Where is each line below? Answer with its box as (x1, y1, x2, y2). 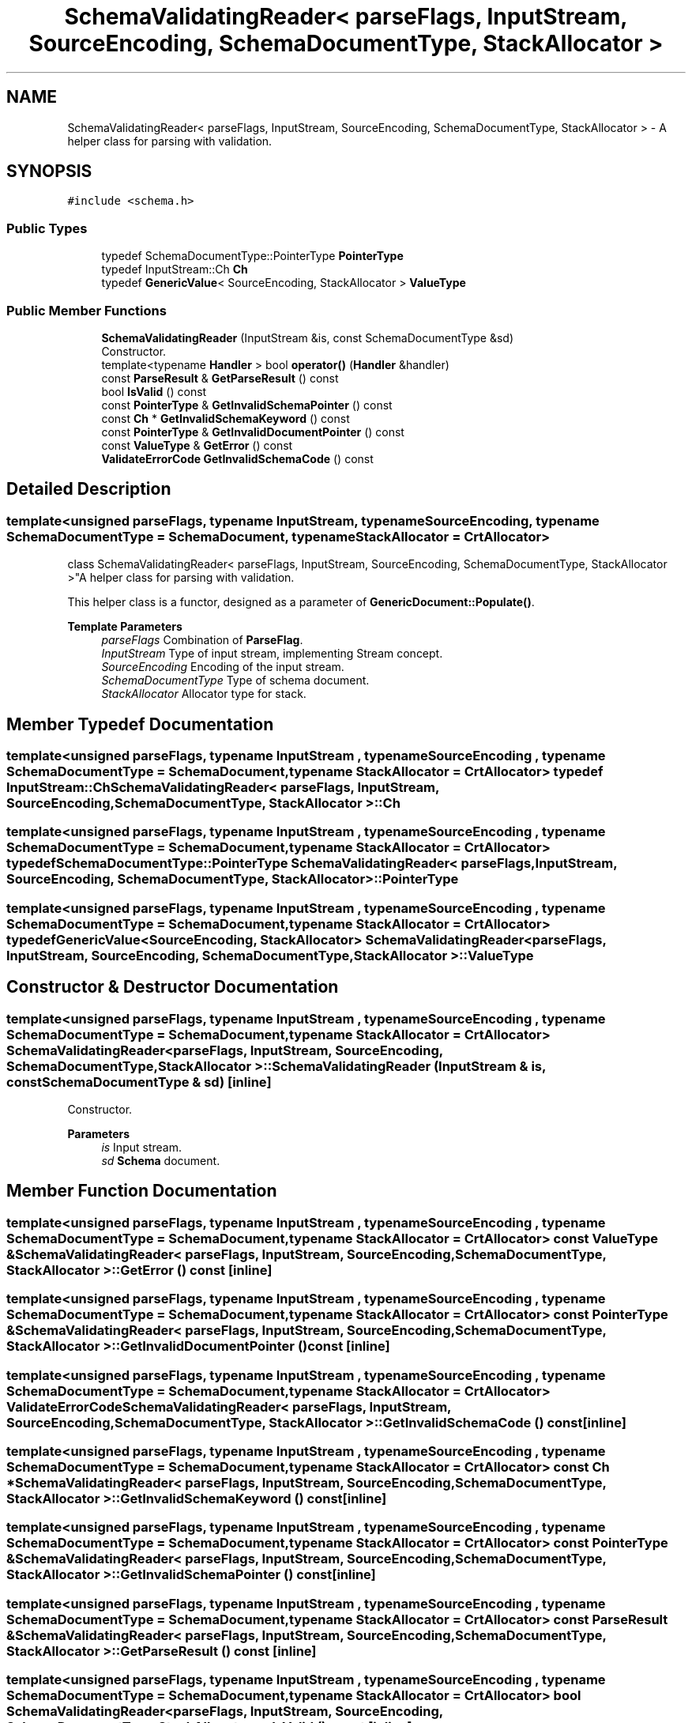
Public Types (6, 220, 88, 236)
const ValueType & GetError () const (101, 438, 293, 452)
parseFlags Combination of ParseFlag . (101, 633, 303, 647)
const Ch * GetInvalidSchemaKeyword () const (101, 411, 350, 425)
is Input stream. (101, 1140, 182, 1154)
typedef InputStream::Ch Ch (101, 262, 248, 277)
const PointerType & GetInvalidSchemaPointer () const (101, 398, 393, 412)
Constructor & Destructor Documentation (6, 977, 339, 997)
